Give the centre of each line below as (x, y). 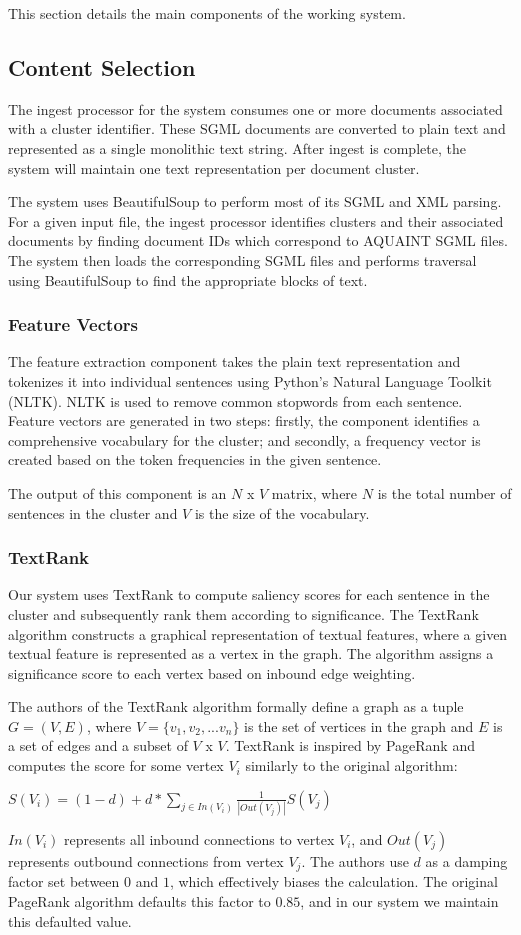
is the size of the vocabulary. (282, 512)
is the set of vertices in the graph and (359, 725)
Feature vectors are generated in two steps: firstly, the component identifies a (244, 420)
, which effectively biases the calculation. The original (333, 881)
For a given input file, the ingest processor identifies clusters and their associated (256, 220)
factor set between (64, 881)
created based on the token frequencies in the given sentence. (195, 459)
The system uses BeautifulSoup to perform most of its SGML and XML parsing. (255, 201)
